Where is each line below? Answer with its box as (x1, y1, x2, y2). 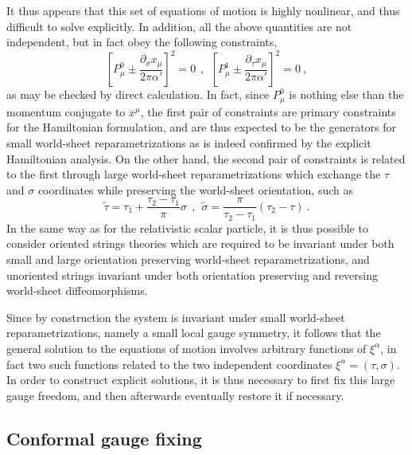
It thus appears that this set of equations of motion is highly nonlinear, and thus (6, 2, 400, 18)
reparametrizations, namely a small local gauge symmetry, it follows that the (6, 324, 381, 341)
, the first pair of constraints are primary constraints (140, 103, 396, 120)
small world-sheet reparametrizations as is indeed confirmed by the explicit (6, 134, 371, 151)
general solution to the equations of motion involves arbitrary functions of (6, 339, 367, 356)
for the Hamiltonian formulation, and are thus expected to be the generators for (6, 119, 397, 135)
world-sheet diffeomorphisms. (6, 282, 148, 299)
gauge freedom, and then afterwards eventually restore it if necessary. (6, 386, 344, 403)
